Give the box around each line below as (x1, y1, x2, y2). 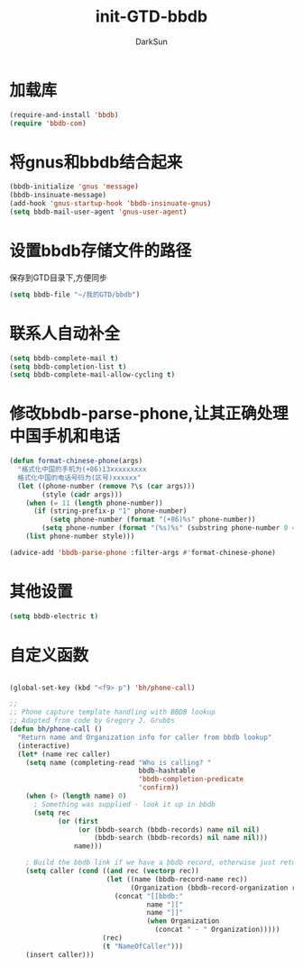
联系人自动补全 (9, 323, 121, 343)
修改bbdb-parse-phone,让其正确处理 (9, 404, 289, 424)
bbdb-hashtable (138, 766, 196, 776)
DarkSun (134, 36, 169, 47)
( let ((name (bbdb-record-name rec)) (106, 874, 248, 884)
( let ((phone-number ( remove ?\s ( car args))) (17, 481, 196, 490)
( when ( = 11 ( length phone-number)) (25, 498, 164, 507)
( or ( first (57, 816, 99, 826)
